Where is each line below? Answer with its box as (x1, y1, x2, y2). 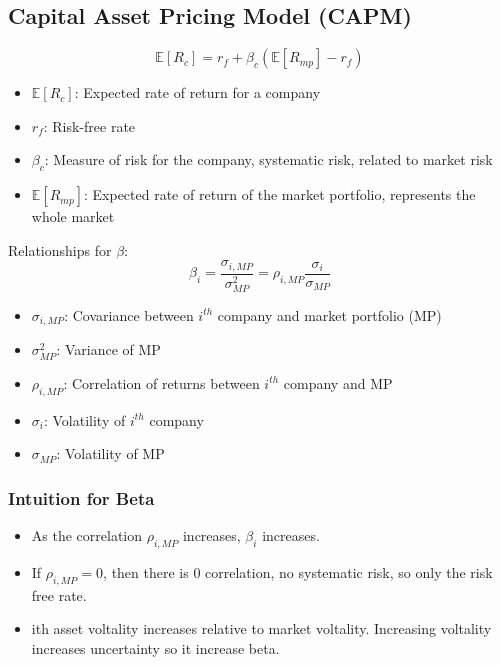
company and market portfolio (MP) (217, 304, 442, 325)
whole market (31, 206, 115, 227)
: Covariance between (64, 304, 194, 325)
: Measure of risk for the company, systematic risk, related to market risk (44, 149, 493, 170)
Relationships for (8, 239, 112, 260)
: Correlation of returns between (63, 372, 260, 393)
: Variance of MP (56, 339, 161, 360)
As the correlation (31, 525, 143, 546)
